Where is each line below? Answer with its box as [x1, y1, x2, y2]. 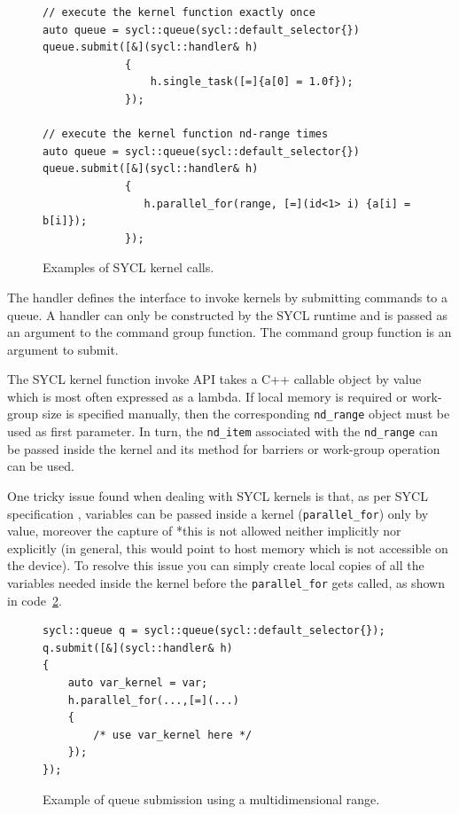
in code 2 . [7, 591, 62, 609]
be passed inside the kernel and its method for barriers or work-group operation [7, 439, 440, 458]
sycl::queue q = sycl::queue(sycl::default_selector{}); [43, 624, 385, 638]
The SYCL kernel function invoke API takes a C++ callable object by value [7, 370, 422, 388]
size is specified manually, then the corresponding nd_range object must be [42, 404, 450, 423]
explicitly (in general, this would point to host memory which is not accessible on [7, 538, 448, 557]
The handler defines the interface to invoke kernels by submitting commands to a [7, 287, 448, 306]
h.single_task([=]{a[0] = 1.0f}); [150, 75, 354, 89]
